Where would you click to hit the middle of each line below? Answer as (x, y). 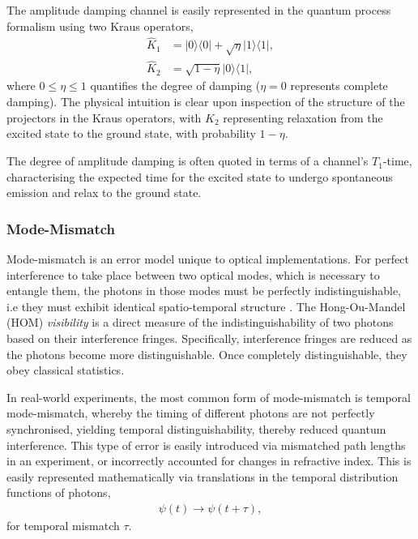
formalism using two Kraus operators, (100, 26)
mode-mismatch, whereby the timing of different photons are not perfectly (191, 413)
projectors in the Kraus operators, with (104, 117)
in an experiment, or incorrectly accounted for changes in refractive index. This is (209, 461)
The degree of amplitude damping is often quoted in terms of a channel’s (188, 161)
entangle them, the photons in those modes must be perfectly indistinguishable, (204, 291)
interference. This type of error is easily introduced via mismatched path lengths (206, 445)
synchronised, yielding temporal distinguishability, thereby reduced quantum (196, 428)
